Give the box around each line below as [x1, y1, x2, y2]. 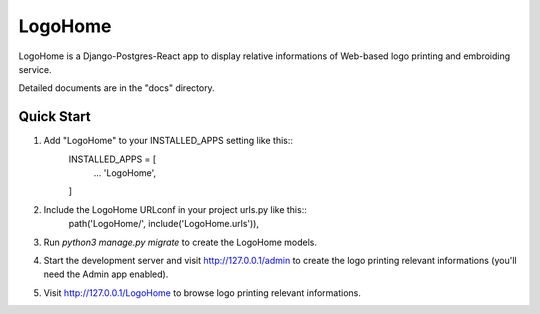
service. [18, 63, 52, 75]
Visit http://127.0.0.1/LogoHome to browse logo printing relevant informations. [43, 286, 362, 299]
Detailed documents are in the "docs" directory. [18, 82, 215, 94]
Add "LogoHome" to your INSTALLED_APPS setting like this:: [43, 135, 294, 147]
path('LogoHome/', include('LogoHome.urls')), [68, 218, 260, 230]
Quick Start [18, 108, 91, 125]
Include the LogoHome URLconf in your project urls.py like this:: [43, 203, 307, 215]
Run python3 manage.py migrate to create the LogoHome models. [43, 236, 317, 248]
